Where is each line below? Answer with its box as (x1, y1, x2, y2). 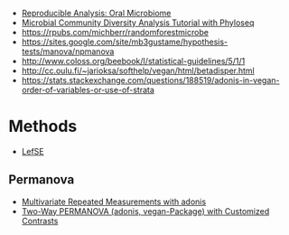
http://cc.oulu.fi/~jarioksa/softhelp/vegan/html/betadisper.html (21, 65, 255, 76)
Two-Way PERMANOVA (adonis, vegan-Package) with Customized (21, 205, 270, 216)
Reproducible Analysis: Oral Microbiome (21, 8, 172, 18)
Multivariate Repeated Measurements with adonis (21, 196, 207, 207)
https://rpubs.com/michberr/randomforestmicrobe (21, 27, 210, 37)
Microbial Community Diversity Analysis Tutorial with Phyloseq (21, 17, 255, 28)
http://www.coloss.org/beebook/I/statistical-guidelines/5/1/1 (21, 56, 246, 66)
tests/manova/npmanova (21, 46, 115, 57)
